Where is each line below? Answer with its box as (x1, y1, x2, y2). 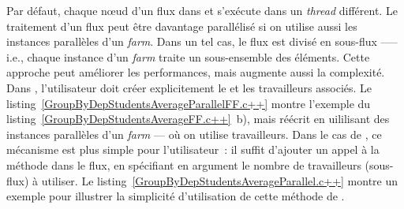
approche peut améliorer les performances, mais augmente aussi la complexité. (6, 64, 385, 80)
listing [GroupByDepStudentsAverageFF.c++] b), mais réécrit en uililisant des (6, 110, 390, 127)
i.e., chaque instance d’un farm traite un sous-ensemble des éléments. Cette (6, 48, 370, 65)
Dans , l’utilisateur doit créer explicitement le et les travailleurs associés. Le (6, 79, 372, 95)
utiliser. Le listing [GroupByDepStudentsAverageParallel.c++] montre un (41, 172, 398, 188)
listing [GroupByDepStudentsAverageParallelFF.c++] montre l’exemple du (6, 95, 371, 111)
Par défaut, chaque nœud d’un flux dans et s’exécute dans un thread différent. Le (6, 2, 398, 18)
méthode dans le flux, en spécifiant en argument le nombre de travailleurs (6, 156, 361, 173)
